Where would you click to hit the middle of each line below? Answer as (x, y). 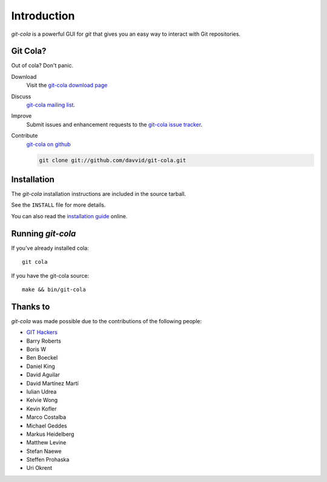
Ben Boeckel (42, 358)
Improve (21, 116)
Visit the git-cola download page (67, 85)
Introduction (43, 16)
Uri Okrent (39, 468)
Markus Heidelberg (50, 434)
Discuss (21, 96)
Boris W (36, 349)
